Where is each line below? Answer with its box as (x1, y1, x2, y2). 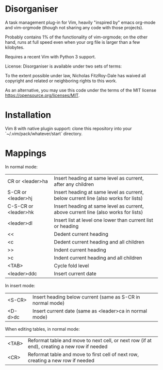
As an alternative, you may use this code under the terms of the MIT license (5, 87, 157, 93)
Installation (5, 109, 51, 121)
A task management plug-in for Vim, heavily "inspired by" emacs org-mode (5, 19, 156, 25)
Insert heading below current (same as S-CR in (32, 293, 140, 300)
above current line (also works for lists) (54, 209, 143, 215)
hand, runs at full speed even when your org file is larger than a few (5, 39, 140, 45)
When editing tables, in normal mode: (5, 326, 80, 332)
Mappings (5, 148, 47, 159)
